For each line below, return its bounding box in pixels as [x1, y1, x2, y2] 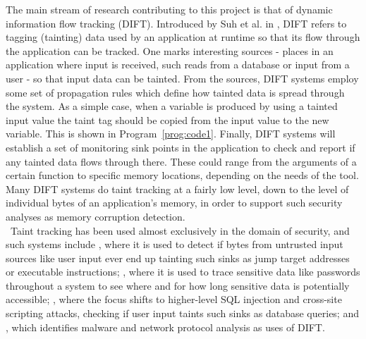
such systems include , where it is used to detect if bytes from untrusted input [6, 237, 343, 252]
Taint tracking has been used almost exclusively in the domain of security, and [10, 223, 350, 238]
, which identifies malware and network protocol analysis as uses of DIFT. [6, 319, 325, 334]
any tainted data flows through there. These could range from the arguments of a [6, 154, 357, 168]
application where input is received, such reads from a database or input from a [6, 57, 350, 72]
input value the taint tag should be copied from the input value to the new [6, 112, 329, 127]
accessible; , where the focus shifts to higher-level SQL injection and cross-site [6, 292, 342, 307]
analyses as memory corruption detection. [6, 209, 185, 223]
